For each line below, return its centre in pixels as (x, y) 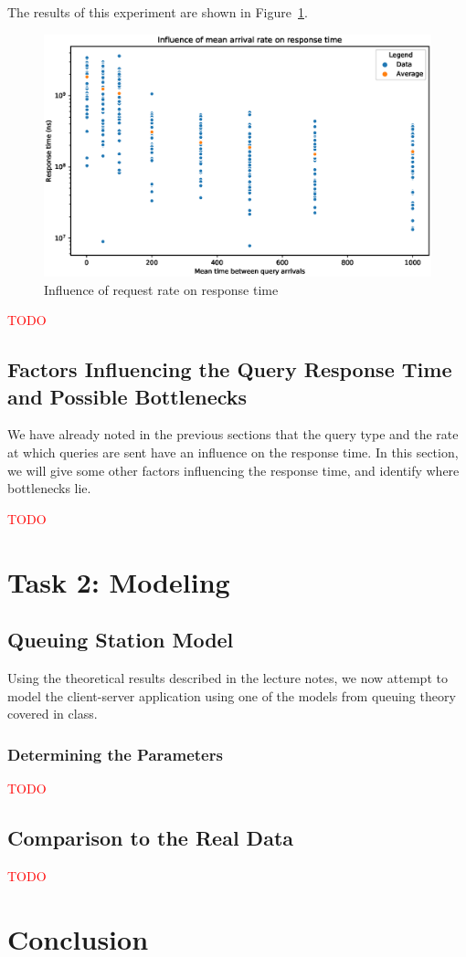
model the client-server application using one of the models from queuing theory (232, 695)
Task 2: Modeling (119, 581)
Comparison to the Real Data (151, 837)
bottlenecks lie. (49, 488)
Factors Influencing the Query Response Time (230, 369)
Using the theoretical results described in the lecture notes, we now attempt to (228, 677)
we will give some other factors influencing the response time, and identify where (233, 470)
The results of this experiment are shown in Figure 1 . (158, 12)
